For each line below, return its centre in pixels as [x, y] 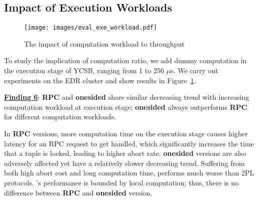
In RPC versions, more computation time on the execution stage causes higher [126, 134]
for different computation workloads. [60, 117]
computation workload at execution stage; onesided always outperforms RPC [126, 107]
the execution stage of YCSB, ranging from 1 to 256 [84, 70]
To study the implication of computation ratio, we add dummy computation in [125, 60]
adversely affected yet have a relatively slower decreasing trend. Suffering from [124, 163]
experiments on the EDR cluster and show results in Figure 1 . [100, 80]
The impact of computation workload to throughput [104, 43]
